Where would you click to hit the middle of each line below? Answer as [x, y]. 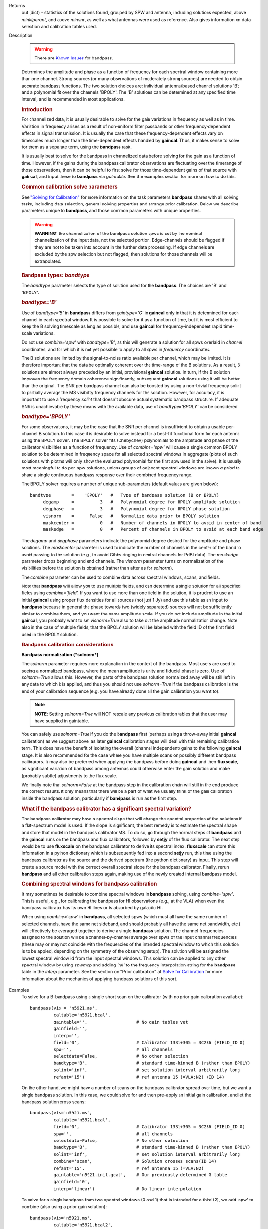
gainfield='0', [72, 1182]
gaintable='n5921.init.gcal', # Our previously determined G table [140, 1175]
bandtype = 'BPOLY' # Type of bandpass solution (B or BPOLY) [125, 495]
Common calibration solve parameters [69, 187]
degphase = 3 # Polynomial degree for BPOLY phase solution [136, 509]
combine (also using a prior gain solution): [64, 1206]
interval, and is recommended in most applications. [73, 99]
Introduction [37, 110]
